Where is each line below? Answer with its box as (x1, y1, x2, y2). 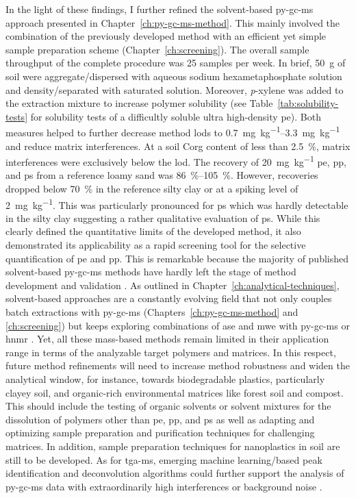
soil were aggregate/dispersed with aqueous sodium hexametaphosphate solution (5, 69, 342, 83)
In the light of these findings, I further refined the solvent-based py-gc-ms (5, 2, 314, 16)
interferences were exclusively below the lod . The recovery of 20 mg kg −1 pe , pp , (5, 153, 346, 169)
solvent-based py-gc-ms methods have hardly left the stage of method (5, 264, 296, 279)
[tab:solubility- (277, 96, 339, 110)
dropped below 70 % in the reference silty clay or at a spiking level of (5, 182, 298, 196)
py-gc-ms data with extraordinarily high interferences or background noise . (5, 479, 322, 493)
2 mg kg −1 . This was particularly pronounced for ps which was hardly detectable (5, 195, 348, 212)
